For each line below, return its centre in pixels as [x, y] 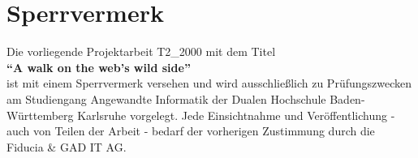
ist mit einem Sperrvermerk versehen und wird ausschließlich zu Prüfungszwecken [209, 83]
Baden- [347, 98]
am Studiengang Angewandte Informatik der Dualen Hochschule [166, 98]
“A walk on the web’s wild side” [99, 67]
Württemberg [40, 115]
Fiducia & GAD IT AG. [67, 146]
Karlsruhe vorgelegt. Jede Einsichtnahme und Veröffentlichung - [236, 115]
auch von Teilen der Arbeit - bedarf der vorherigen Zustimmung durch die [191, 131]
